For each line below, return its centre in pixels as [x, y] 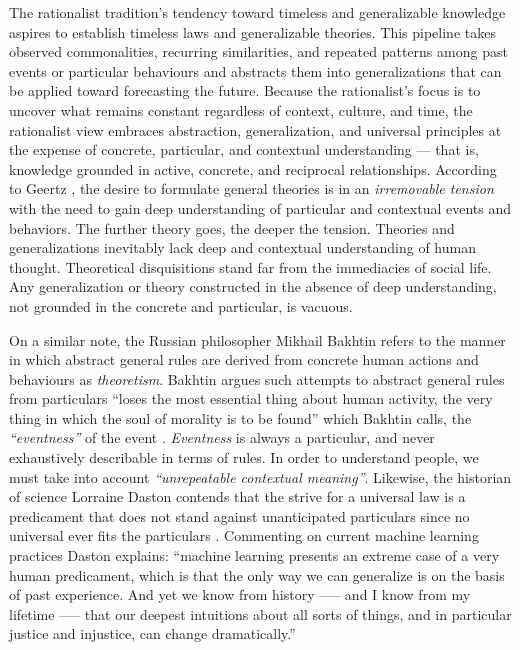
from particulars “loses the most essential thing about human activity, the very [251, 398]
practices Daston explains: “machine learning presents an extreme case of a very [254, 555]
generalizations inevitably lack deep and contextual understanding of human [242, 247]
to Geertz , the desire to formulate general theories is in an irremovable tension [251, 188]
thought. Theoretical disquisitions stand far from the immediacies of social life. [250, 266]
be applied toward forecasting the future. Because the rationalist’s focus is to [245, 90]
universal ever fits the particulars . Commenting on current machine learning [244, 535]
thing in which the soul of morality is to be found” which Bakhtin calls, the [240, 417]
